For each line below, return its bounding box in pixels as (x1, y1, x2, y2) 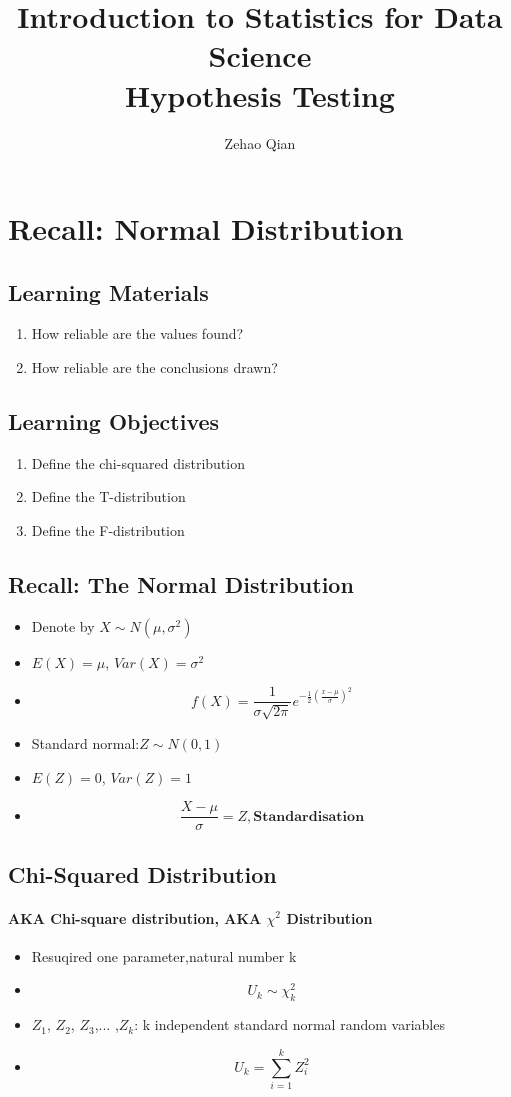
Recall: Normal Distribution (8, 208, 404, 249)
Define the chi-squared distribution (31, 452, 245, 473)
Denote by (31, 615, 95, 636)
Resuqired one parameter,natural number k (31, 945, 297, 966)
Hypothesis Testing (125, 74, 395, 115)
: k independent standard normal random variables (134, 1014, 445, 1035)
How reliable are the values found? (31, 323, 244, 344)
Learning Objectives (8, 406, 220, 437)
